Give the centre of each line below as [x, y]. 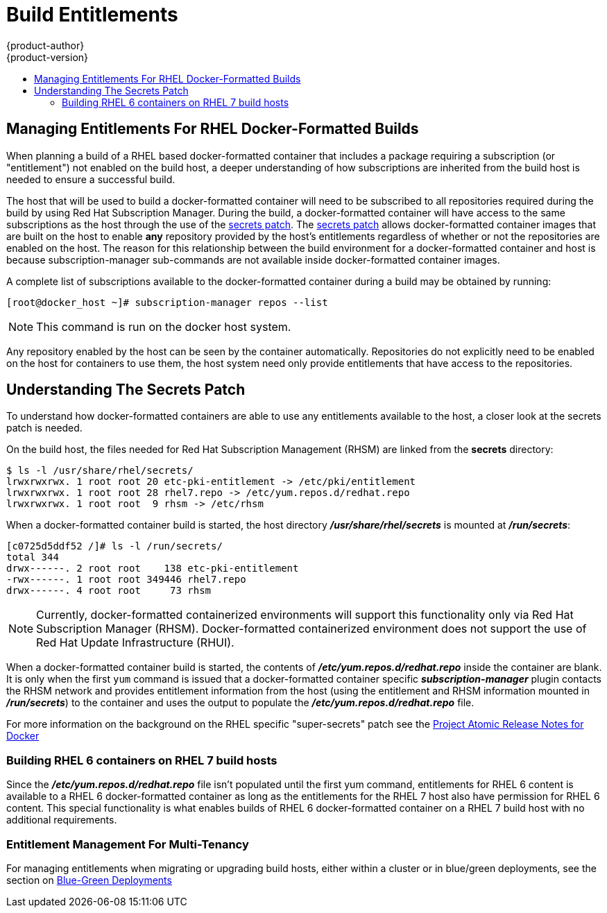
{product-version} [48, 57]
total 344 [33, 557]
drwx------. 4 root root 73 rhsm [109, 591]
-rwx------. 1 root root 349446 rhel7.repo [126, 580]
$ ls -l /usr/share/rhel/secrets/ [100, 471]
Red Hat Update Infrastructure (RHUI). [135, 643]
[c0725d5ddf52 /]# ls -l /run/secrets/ [114, 546]
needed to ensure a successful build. [91, 179]
